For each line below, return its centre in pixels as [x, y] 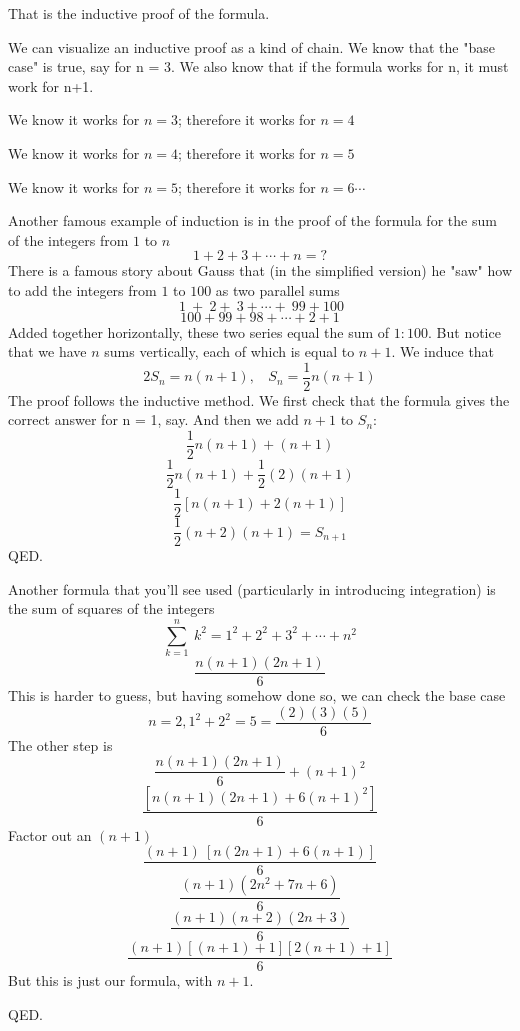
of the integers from [68, 239]
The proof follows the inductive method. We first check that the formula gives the [259, 399]
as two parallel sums [277, 289]
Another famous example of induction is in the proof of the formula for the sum [252, 220]
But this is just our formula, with [110, 980]
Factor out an [50, 834]
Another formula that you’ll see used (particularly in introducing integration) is [252, 588]
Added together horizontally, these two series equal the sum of [199, 331]
